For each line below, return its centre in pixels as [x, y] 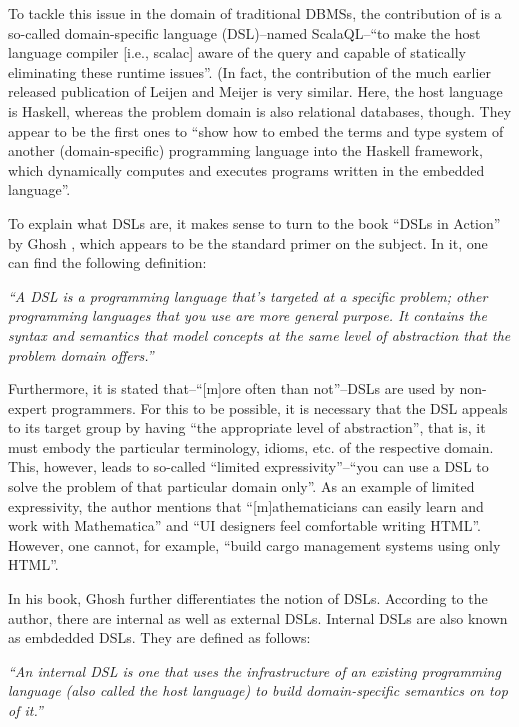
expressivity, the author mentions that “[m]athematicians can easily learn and [246, 505]
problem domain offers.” [81, 354]
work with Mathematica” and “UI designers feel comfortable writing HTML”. [244, 525]
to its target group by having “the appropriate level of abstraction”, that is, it [247, 427]
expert [27, 407]
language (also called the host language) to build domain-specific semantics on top [258, 690]
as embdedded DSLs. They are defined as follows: [159, 637]
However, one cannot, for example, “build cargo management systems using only [254, 544]
